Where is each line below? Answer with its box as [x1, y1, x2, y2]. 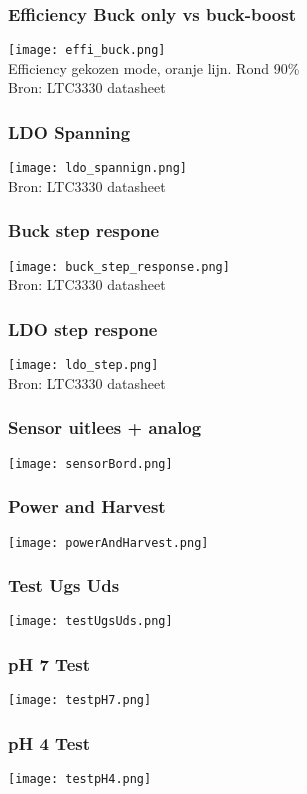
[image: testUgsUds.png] [8, 614, 173, 629]
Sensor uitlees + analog [8, 415, 202, 440]
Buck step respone [8, 218, 160, 243]
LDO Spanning [8, 119, 131, 144]
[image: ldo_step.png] [8, 358, 159, 373]
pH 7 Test [8, 652, 90, 677]
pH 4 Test [8, 730, 90, 755]
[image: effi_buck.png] [8, 43, 166, 58]
